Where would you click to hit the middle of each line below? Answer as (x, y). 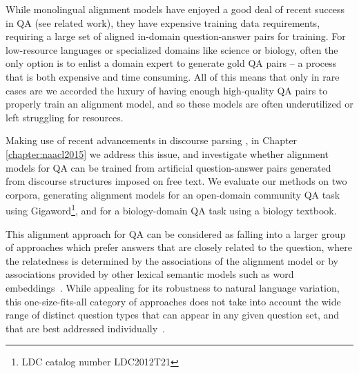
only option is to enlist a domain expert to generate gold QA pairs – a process (171, 63)
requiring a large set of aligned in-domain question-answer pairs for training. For (176, 36)
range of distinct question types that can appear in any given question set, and (173, 315)
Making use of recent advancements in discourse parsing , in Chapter (152, 140)
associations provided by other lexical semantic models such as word (150, 274)
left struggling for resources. (65, 117)
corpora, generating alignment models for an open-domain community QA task (173, 194)
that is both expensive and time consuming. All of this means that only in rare (173, 76)
